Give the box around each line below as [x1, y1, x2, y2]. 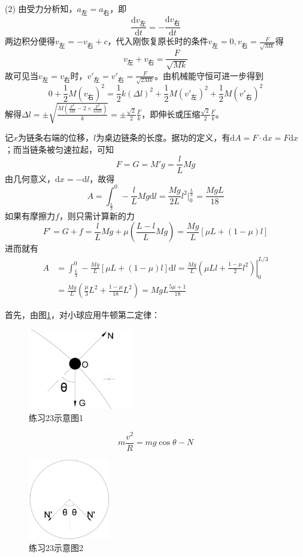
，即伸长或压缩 [141, 107, 201, 120]
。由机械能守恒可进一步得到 [154, 69, 264, 81]
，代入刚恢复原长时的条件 [107, 35, 208, 47]
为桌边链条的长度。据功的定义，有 [96, 131, 231, 144]
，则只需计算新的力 [59, 209, 135, 222]
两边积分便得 [5, 35, 55, 47]
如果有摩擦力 [5, 209, 55, 222]
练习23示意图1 [29, 411, 83, 423]
